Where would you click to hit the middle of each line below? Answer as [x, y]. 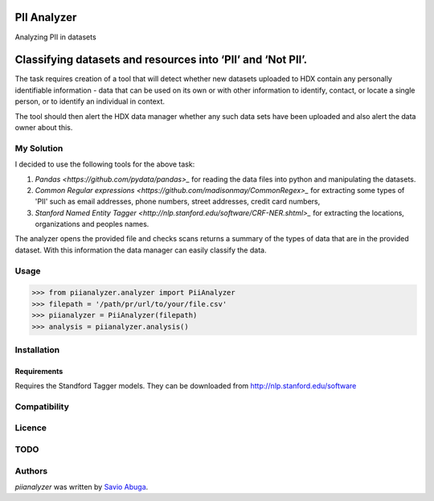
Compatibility [42, 406]
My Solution [39, 148]
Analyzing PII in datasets [55, 37]
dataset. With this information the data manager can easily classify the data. [141, 250]
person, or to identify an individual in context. [90, 101]
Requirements [39, 371]
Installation [37, 350]
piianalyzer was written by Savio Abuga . [82, 487]
